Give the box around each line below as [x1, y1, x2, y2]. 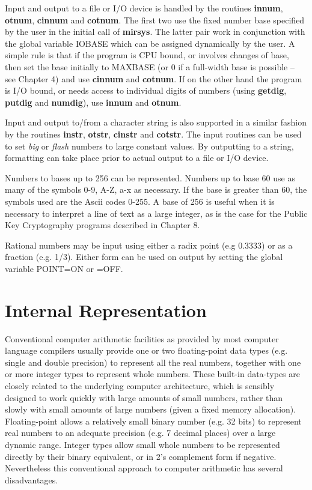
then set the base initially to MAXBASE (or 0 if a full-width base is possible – [5, 60, 295, 73]
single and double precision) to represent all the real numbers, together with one [5, 355, 301, 368]
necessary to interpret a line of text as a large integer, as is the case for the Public [5, 207, 308, 219]
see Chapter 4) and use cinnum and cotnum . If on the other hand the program [5, 72, 302, 85]
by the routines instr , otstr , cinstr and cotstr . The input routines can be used [5, 127, 302, 140]
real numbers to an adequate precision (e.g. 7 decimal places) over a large [5, 426, 276, 439]
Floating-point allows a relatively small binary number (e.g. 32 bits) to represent [5, 414, 302, 427]
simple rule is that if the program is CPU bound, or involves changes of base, [5, 49, 289, 61]
